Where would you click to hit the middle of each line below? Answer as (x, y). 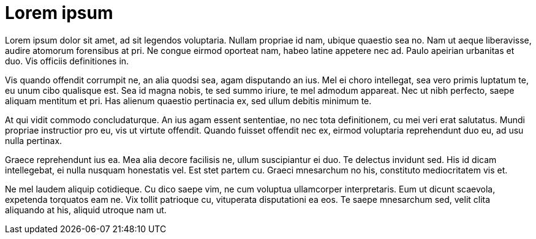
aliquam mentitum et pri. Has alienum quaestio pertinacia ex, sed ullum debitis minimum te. (188, 101)
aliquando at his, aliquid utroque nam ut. (86, 210)
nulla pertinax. (34, 140)
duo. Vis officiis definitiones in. (67, 61)
